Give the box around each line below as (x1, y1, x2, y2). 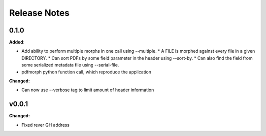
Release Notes (9, 7, 70, 18)
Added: (9, 39, 25, 45)
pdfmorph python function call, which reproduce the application (21, 69, 152, 75)
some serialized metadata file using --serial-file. (21, 62, 119, 68)
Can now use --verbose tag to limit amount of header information (21, 87, 154, 93)
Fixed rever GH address (21, 122, 70, 128)
